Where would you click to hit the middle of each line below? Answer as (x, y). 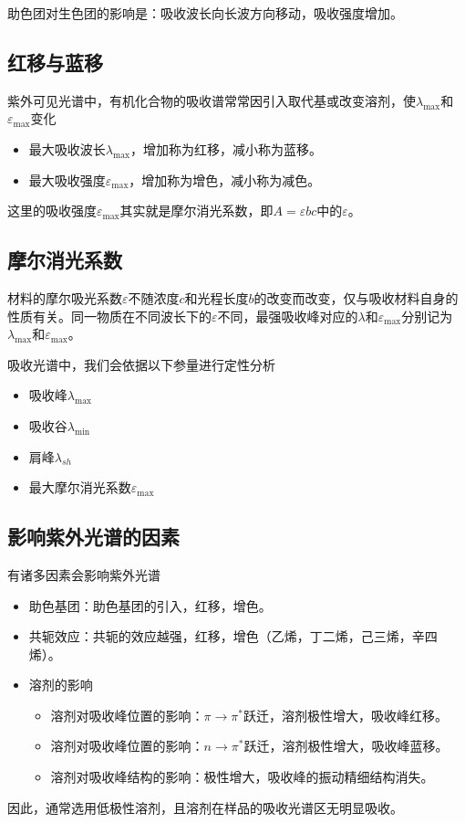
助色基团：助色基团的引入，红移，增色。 (150, 605)
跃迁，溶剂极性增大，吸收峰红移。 (345, 715)
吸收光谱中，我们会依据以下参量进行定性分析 (141, 364)
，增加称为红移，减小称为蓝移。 (226, 148)
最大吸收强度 (67, 179)
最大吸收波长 (67, 148)
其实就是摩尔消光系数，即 (196, 211)
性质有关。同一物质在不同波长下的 (109, 316)
